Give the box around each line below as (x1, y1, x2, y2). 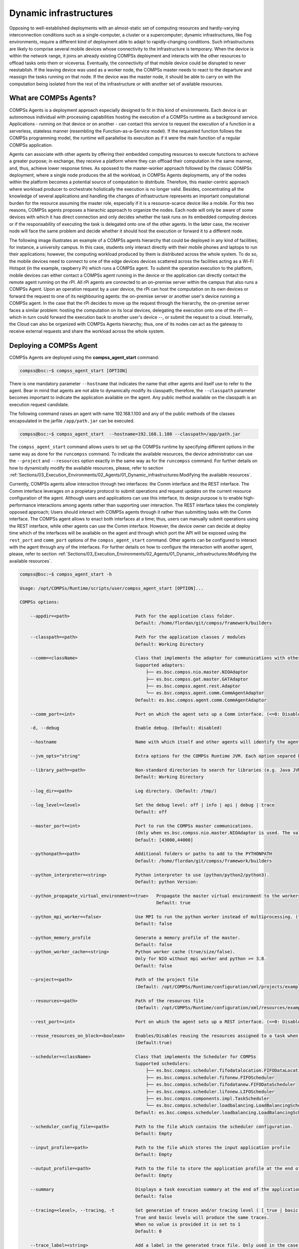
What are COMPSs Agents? (9, 94, 96, 102)
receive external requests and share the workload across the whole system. (9, 328, 165, 334)
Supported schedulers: (135, 1061, 191, 1067)
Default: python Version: (135, 879, 199, 884)
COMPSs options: (19, 600, 60, 605)
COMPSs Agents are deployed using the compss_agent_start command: (9, 354, 159, 360)
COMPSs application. (9, 142, 53, 148)
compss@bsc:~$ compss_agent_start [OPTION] (19, 368, 128, 373)
